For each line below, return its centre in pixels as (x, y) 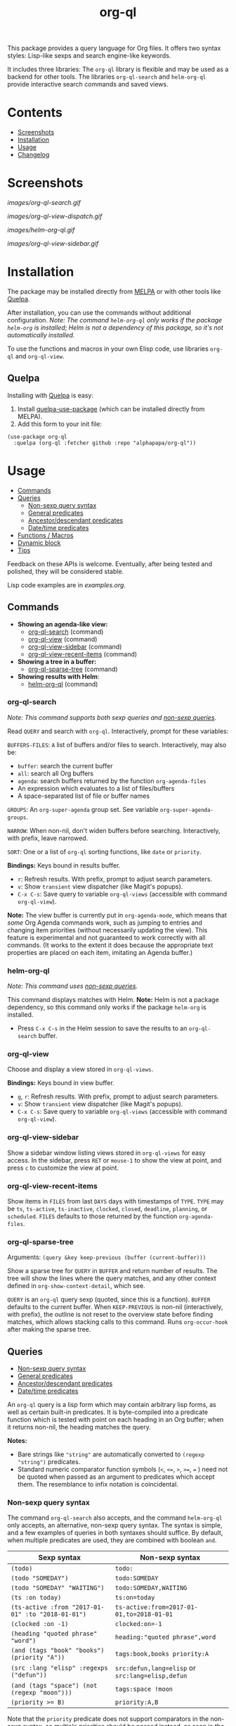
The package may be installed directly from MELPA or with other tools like (114, 292)
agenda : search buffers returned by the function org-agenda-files (112, 781)
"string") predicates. (49, 1462)
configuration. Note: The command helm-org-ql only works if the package (115, 320)
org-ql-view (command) (63, 639)
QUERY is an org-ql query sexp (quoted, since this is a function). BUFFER (109, 1299)
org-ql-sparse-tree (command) (73, 669)
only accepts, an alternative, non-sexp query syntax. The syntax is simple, (115, 1525)
